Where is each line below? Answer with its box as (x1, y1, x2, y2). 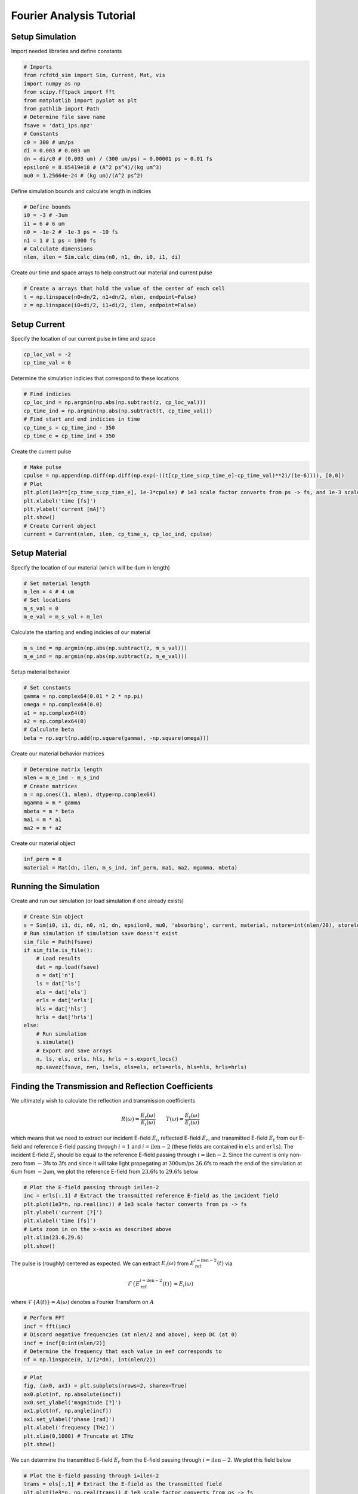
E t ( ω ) (184, 1112, 200, 1120)
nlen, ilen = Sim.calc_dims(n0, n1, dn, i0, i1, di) (23, 254, 181, 261)
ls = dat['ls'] (36, 980, 81, 987)
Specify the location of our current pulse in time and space (11, 335, 156, 342)
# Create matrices (23, 783, 78, 789)
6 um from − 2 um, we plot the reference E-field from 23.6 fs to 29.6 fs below (11, 1168, 199, 1175)
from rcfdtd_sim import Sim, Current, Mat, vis (23, 72, 165, 79)
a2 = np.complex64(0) (23, 718, 87, 725)
